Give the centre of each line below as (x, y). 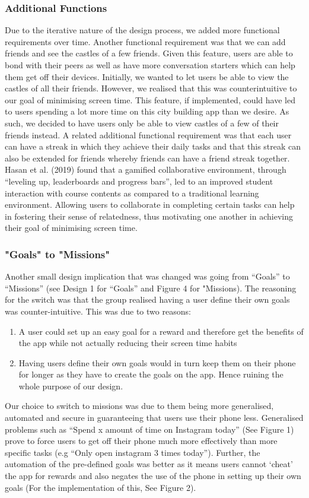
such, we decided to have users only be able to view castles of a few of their (142, 123)
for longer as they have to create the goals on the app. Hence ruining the (151, 374)
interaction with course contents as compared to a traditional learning (132, 193)
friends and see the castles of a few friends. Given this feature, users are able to (149, 53)
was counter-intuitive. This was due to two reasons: (98, 311)
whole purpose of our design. (71, 386)
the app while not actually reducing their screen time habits (128, 343)
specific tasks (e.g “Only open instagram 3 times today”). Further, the (133, 452)
